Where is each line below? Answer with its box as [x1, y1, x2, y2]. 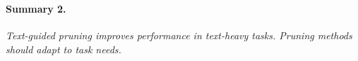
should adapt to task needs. [6, 41, 121, 56]
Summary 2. [6, 1, 66, 16]
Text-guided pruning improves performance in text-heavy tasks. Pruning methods [6, 28, 352, 43]
